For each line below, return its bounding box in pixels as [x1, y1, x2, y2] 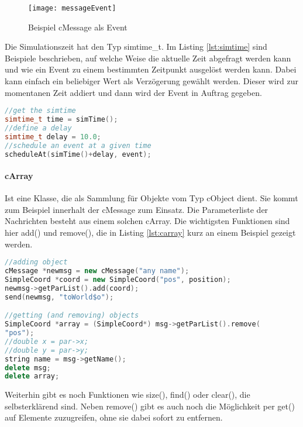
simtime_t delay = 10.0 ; [5, 132, 101, 141]
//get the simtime [5, 106, 76, 115]
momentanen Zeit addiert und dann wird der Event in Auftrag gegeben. [5, 86, 262, 98]
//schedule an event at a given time [5, 141, 151, 150]
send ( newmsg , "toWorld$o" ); [5, 292, 114, 301]
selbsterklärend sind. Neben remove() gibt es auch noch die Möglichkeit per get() [5, 400, 295, 412]
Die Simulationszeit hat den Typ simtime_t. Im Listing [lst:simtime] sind [5, 40, 267, 53]
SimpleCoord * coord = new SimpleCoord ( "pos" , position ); [5, 275, 231, 284]
